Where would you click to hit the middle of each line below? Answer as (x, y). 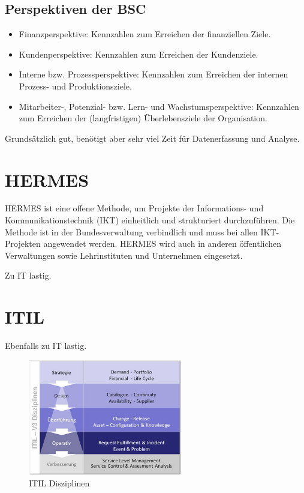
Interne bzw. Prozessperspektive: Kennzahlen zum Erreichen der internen (153, 74)
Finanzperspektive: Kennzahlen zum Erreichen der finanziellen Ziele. (145, 34)
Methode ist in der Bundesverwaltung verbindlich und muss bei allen (131, 231)
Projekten (23, 243)
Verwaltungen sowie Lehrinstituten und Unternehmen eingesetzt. (124, 255)
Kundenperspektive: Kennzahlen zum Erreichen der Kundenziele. (139, 54)
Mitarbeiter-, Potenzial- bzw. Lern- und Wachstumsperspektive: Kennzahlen (159, 106)
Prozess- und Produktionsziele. (75, 86)
